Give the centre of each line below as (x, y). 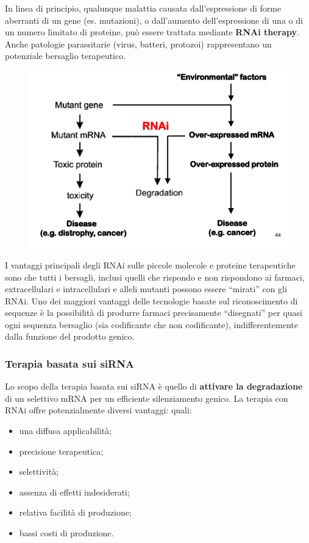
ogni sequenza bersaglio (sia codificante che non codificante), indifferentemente (151, 324)
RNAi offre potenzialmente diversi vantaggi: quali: (98, 410)
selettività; (39, 471)
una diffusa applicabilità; (66, 431)
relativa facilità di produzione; (75, 512)
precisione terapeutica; (61, 451)
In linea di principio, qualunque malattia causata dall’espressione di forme (143, 8)
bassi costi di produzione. (66, 533)
